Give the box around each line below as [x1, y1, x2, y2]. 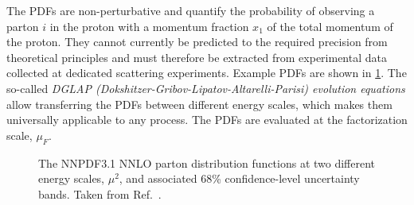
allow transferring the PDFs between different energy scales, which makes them [6, 95, 393, 112]
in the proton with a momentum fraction [49, 17, 249, 34]
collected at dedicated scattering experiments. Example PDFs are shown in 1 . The [6, 64, 407, 81]
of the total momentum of [267, 17, 393, 34]
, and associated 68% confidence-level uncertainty [119, 170, 360, 187]
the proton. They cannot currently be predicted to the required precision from [6, 33, 388, 50]
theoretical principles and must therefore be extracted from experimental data [6, 48, 387, 65]
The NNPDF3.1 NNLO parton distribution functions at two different [38, 154, 376, 171]
